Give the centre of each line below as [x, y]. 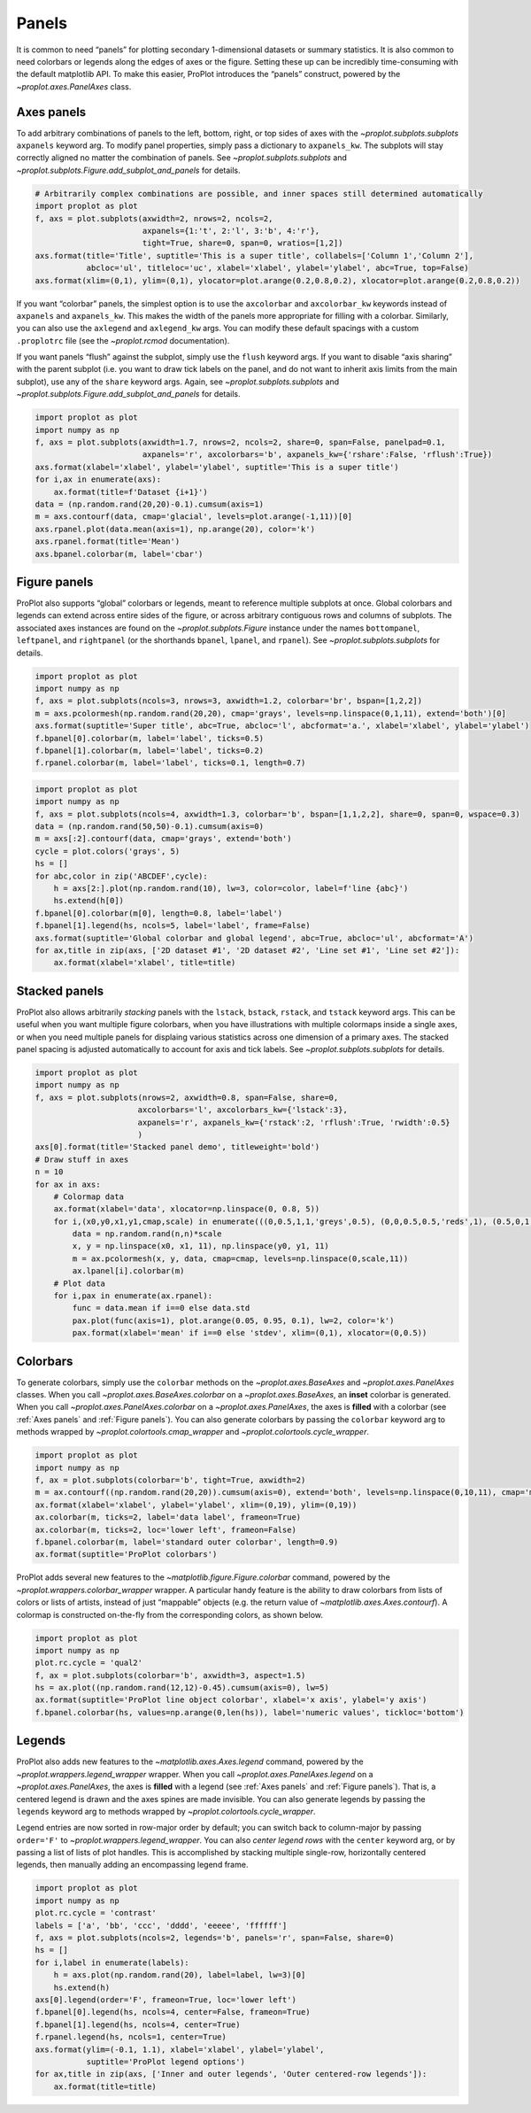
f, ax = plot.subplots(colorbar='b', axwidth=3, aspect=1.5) [170, 1675]
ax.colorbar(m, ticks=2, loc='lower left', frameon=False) [165, 1529]
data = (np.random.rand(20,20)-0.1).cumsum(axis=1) [150, 504]
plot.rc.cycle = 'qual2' [89, 1663]
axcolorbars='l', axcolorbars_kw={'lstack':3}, [243, 1110]
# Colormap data [88, 1196]
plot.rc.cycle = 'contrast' [96, 1913]
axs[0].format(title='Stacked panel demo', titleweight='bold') [177, 1147]
